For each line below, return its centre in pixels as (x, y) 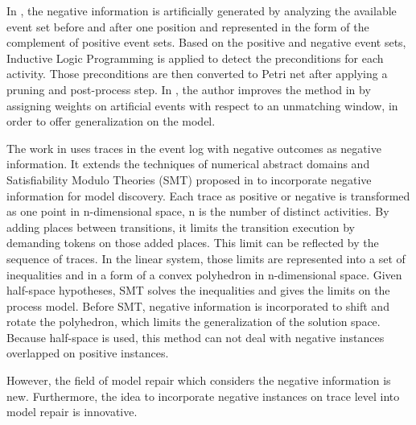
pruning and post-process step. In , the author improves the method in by (189, 89)
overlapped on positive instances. (88, 353)
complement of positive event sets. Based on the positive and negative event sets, (206, 42)
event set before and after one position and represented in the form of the (188, 26)
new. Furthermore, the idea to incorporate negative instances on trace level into (203, 396)
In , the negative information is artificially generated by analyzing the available (202, 10)
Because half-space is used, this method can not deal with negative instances (196, 337)
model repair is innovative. (72, 412)
